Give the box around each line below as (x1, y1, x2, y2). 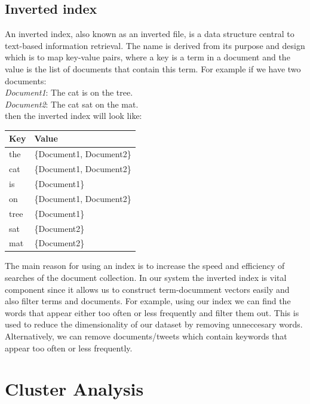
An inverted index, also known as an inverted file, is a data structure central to (5, 27, 294, 40)
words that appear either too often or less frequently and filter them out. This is (5, 306, 299, 319)
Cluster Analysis (5, 377, 144, 401)
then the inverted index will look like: (5, 109, 142, 122)
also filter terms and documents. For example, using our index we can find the (5, 295, 291, 307)
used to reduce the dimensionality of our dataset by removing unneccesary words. (5, 318, 303, 330)
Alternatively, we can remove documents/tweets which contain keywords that (5, 330, 287, 342)
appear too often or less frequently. (5, 341, 133, 354)
